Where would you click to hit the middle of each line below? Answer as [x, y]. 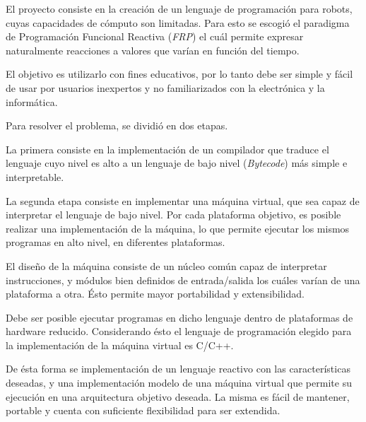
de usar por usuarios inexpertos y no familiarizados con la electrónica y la [165, 87]
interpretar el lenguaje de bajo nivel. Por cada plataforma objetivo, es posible [173, 215]
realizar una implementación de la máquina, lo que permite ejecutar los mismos [178, 228]
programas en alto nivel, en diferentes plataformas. [116, 242]
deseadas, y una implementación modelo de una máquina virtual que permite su [179, 383]
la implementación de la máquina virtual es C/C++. [120, 345]
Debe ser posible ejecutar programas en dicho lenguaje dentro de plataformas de [179, 317]
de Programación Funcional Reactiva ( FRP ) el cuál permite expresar [155, 36]
